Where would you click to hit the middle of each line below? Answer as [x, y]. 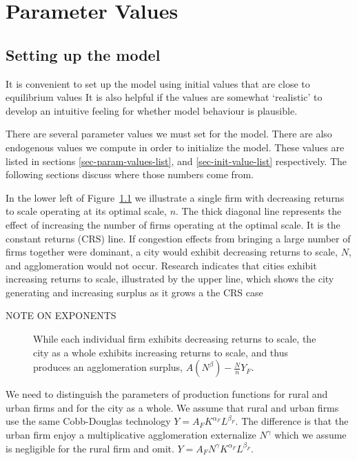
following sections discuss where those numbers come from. [130, 174]
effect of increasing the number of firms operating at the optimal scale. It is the [173, 224]
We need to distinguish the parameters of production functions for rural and [167, 394]
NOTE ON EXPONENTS [61, 315]
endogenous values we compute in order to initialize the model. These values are [175, 147]
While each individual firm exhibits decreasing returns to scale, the [175, 339]
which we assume [310, 435]
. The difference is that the [292, 421]
